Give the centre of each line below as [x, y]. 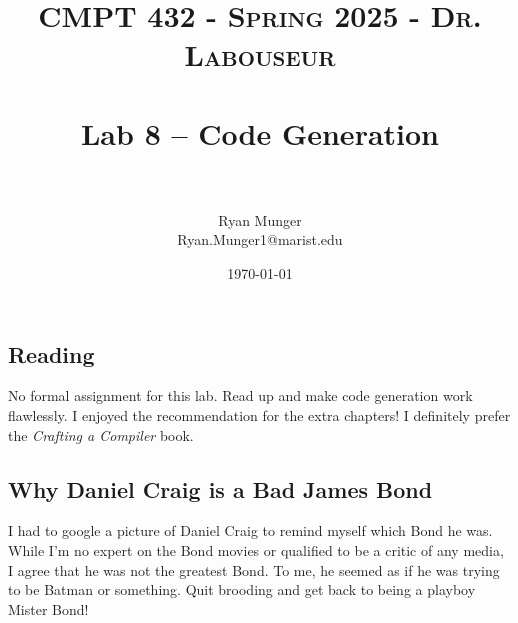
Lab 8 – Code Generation [259, 132]
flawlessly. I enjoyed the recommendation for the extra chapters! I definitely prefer [259, 415]
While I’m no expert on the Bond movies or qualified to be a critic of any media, [256, 550]
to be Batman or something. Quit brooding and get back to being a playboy [242, 589]
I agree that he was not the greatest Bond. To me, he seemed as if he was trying [254, 569]
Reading [51, 353]
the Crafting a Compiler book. [101, 434]
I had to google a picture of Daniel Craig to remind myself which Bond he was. [250, 530]
